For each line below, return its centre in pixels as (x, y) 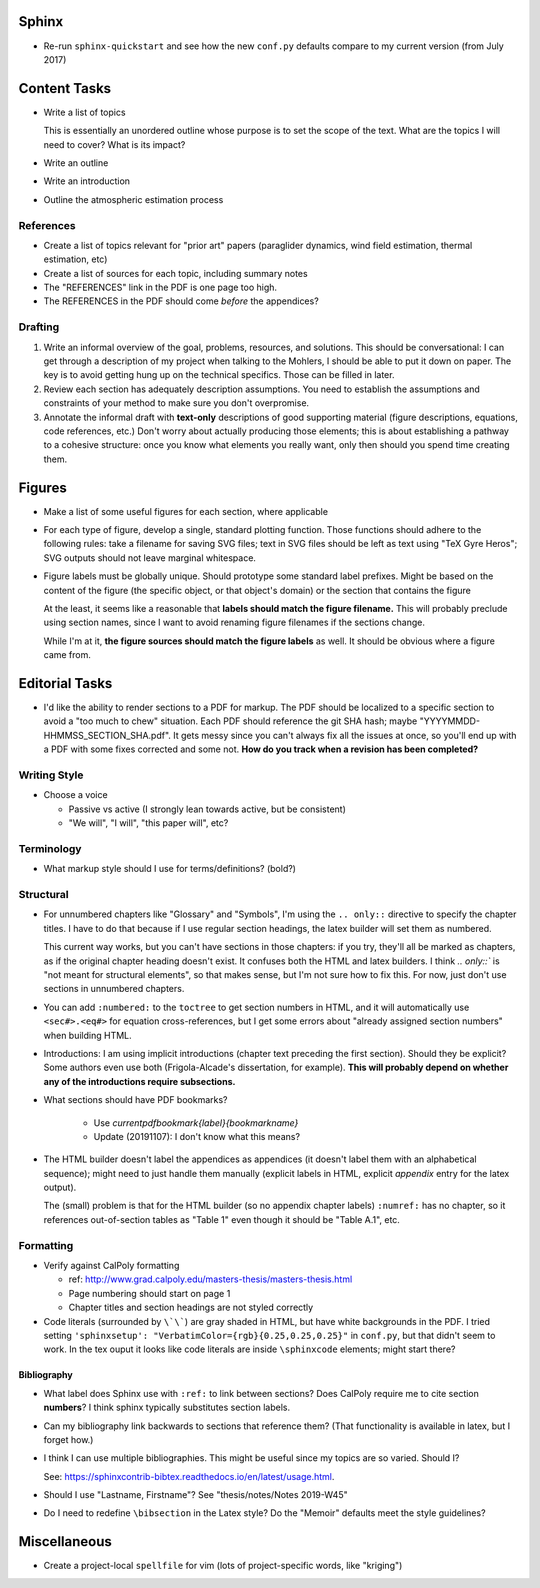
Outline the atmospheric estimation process (133, 199)
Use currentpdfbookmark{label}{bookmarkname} (196, 1122)
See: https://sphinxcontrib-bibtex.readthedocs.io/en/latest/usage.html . (189, 1476)
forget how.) (68, 1439)
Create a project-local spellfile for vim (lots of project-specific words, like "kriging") (223, 1566)
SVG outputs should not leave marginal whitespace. (150, 557)
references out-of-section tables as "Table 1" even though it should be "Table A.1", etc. (221, 1219)
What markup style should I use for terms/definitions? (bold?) (170, 869)
